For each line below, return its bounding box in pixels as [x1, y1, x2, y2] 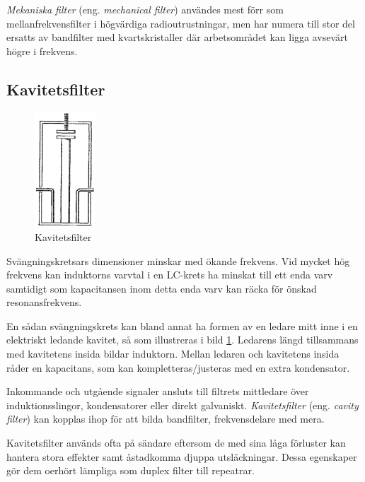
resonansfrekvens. [6, 295, 82, 310]
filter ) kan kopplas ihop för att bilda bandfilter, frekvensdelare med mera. [6, 411, 325, 426]
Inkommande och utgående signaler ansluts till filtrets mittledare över [6, 384, 309, 399]
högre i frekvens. [6, 43, 78, 58]
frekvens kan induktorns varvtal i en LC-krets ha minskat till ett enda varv [6, 267, 333, 282]
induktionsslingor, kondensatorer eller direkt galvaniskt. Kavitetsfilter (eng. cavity [6, 397, 359, 412]
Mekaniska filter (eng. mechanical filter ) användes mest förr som [6, 2, 284, 16]
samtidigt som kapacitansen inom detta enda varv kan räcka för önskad [6, 281, 317, 295]
